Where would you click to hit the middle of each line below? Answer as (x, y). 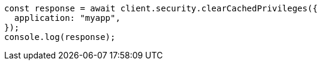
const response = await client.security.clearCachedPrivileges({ (161, 8)
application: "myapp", (67, 18)
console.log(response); (60, 37)
